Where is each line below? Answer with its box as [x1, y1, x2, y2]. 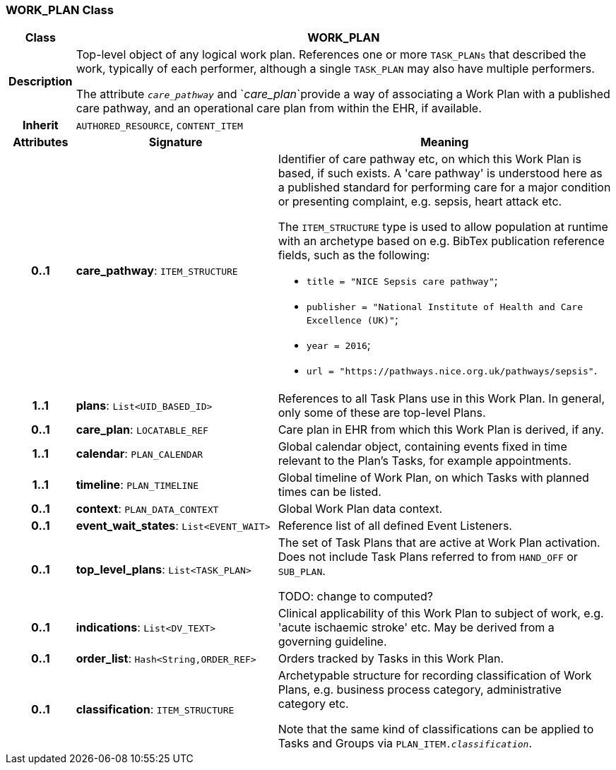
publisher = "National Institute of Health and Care [306, 302, 583, 313]
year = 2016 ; [306, 338, 371, 353]
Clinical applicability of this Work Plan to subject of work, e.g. [278, 606, 604, 621]
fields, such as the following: [278, 248, 430, 263]
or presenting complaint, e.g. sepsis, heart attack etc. [278, 194, 562, 209]
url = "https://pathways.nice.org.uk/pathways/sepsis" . [306, 363, 598, 378]
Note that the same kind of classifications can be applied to [278, 722, 594, 737]
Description [8, 74, 73, 89]
